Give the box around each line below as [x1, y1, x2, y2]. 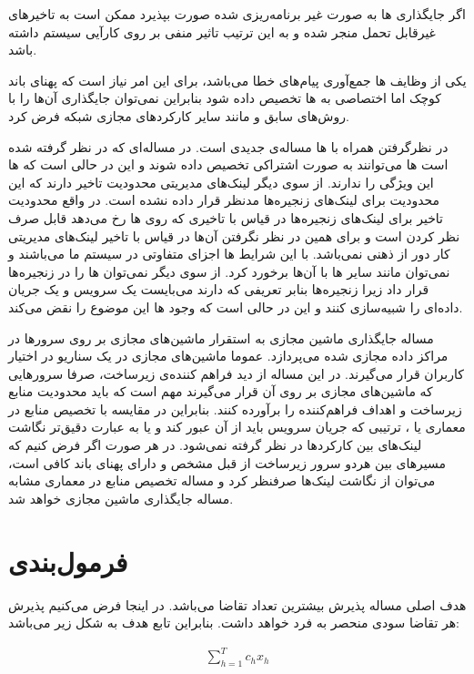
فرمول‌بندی [8, 542, 128, 579]
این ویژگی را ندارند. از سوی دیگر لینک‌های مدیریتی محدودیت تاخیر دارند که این [8, 172, 434, 191]
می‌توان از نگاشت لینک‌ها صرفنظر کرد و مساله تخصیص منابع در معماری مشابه [8, 471, 436, 490]
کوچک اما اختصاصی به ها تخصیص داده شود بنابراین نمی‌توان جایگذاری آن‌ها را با [8, 88, 442, 107]
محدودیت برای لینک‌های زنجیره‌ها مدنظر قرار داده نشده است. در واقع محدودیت [8, 190, 440, 209]
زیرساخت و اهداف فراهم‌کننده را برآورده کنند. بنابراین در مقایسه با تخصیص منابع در [8, 399, 462, 418]
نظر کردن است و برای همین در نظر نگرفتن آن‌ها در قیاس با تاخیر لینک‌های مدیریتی [8, 226, 460, 245]
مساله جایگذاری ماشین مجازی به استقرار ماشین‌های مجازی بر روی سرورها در [8, 328, 434, 347]
